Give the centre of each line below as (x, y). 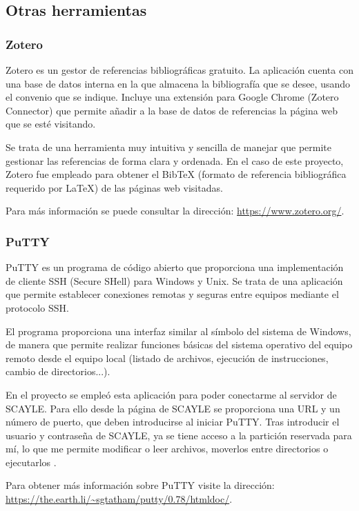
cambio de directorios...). (58, 371)
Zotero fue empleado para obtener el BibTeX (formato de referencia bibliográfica (176, 174)
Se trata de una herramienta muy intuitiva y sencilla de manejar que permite (168, 147)
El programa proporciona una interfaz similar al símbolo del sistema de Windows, (178, 331)
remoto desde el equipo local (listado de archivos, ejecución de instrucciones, (167, 358)
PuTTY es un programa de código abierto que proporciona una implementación (175, 267)
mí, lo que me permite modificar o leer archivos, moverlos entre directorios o (167, 449)
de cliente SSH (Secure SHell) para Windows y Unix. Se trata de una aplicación (174, 280)
